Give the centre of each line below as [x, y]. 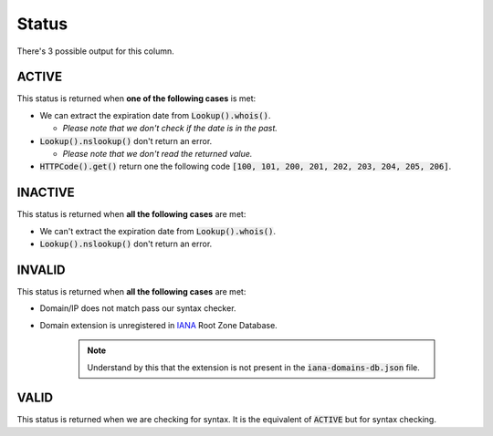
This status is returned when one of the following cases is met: [136, 99]
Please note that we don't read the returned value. [157, 154]
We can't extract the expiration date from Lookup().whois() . [157, 231]
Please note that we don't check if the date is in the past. [170, 129]
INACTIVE [46, 193]
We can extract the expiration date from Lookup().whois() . [155, 115]
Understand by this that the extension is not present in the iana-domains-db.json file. [253, 367]
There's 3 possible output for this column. [95, 51]
